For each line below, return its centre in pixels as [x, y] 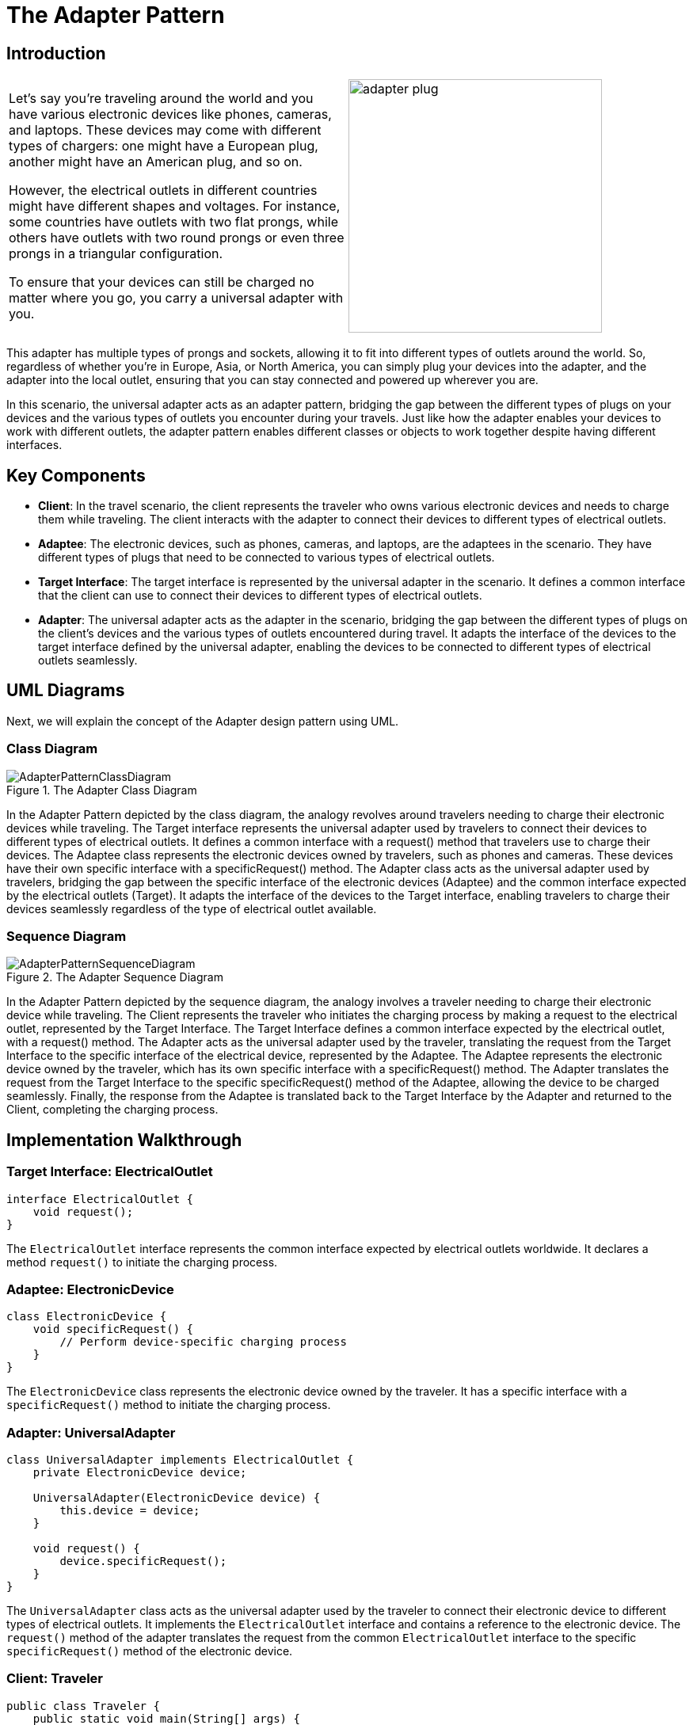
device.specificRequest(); [143, 1561]
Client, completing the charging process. [112, 1110]
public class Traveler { [83, 1706]
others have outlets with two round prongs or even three [177, 238]
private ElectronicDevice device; [140, 1473]
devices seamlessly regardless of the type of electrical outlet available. [192, 908]
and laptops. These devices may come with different [165, 130]
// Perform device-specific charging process [203, 1342]
